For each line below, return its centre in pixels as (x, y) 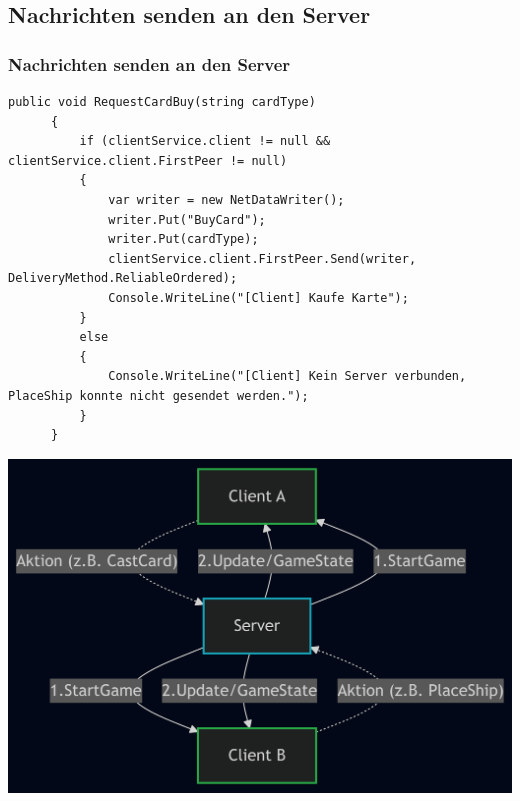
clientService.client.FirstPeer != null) (148, 160)
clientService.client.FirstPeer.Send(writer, (262, 258)
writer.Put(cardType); (183, 239)
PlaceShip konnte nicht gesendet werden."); (158, 395)
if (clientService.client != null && (205, 141)
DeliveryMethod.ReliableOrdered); (123, 278)
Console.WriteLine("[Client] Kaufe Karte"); (258, 297)
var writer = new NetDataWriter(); (226, 199)
